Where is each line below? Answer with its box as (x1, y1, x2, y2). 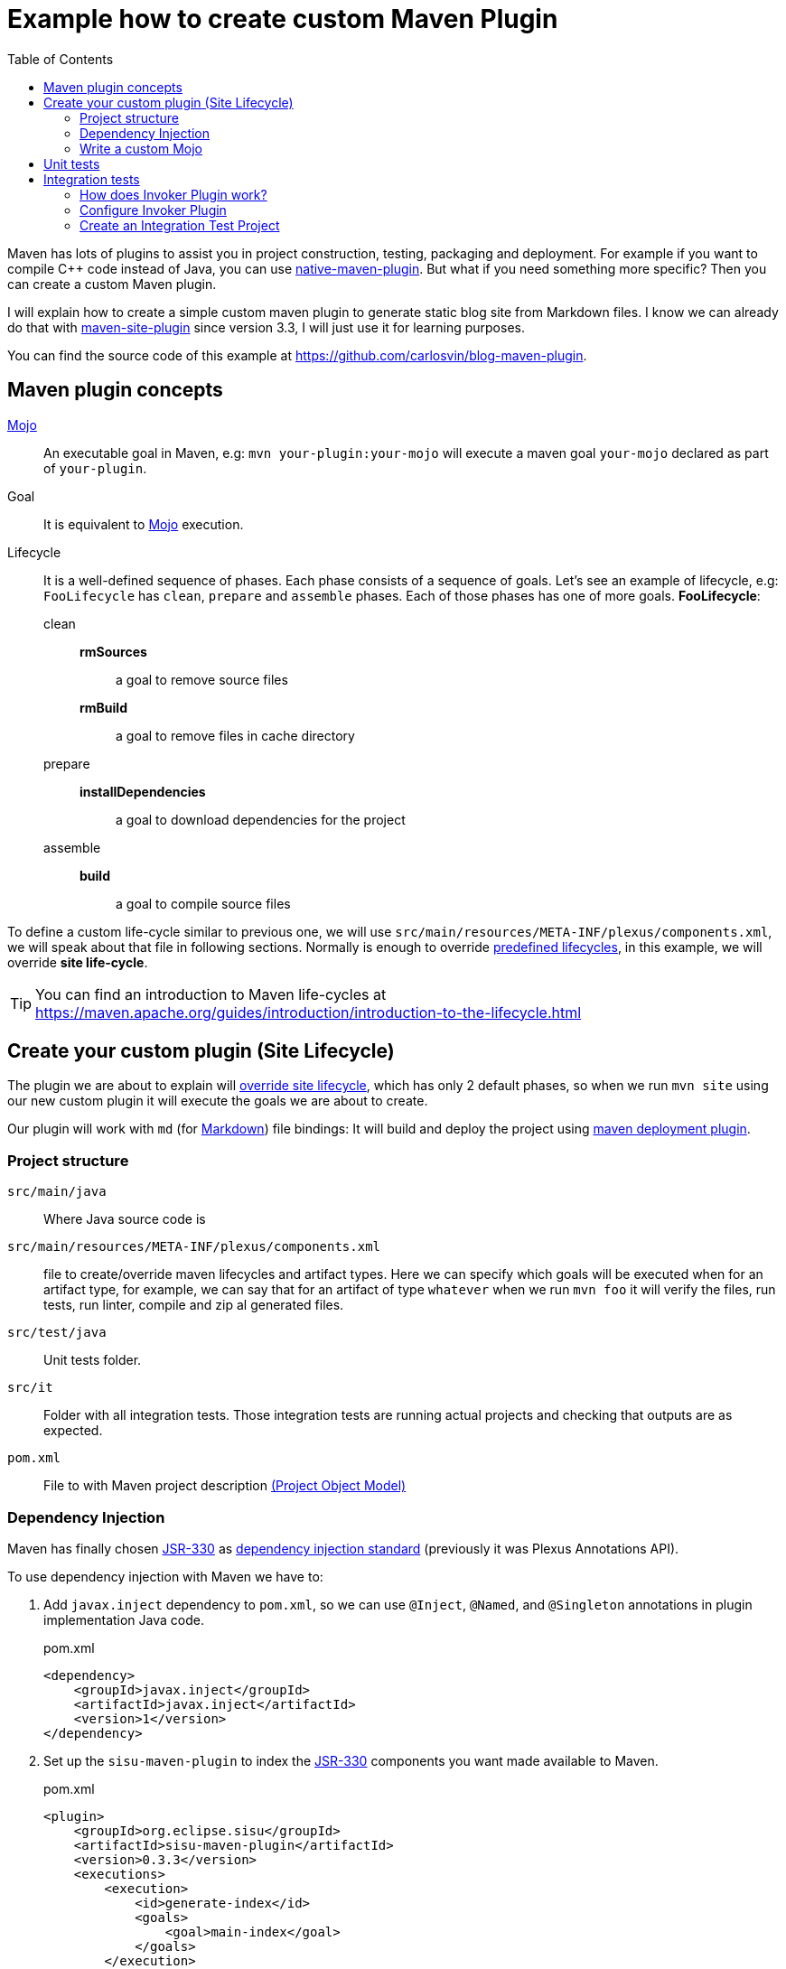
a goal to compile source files (116, 895, 291, 911)
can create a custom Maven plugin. (7, 275, 217, 292)
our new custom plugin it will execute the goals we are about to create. (7, 1093, 428, 1109)
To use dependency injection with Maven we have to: (7, 1568, 323, 1584)
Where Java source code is (43, 1211, 206, 1227)
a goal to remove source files (116, 671, 288, 687)
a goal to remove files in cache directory (116, 727, 355, 743)
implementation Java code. (43, 1611, 204, 1628)
